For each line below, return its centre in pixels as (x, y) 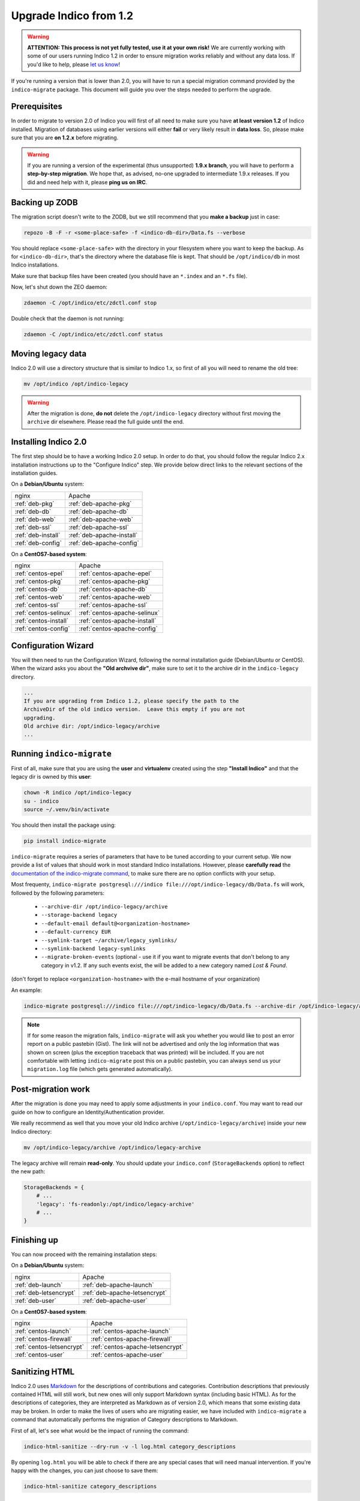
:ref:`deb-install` (37, 535)
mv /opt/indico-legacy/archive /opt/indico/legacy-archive (112, 1147)
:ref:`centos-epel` (40, 573)
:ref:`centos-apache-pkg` (115, 581)
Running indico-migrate (61, 754)
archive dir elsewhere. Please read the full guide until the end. (106, 422)
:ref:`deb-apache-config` (103, 543)
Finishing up (34, 1240)
